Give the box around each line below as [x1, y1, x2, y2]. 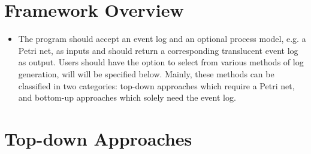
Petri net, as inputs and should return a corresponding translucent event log [18, 44, 298, 56]
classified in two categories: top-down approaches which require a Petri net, [18, 79, 295, 92]
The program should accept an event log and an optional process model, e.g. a [18, 32, 306, 45]
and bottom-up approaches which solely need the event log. [18, 91, 236, 104]
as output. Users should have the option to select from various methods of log [18, 56, 304, 68]
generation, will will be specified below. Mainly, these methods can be [18, 67, 274, 80]
